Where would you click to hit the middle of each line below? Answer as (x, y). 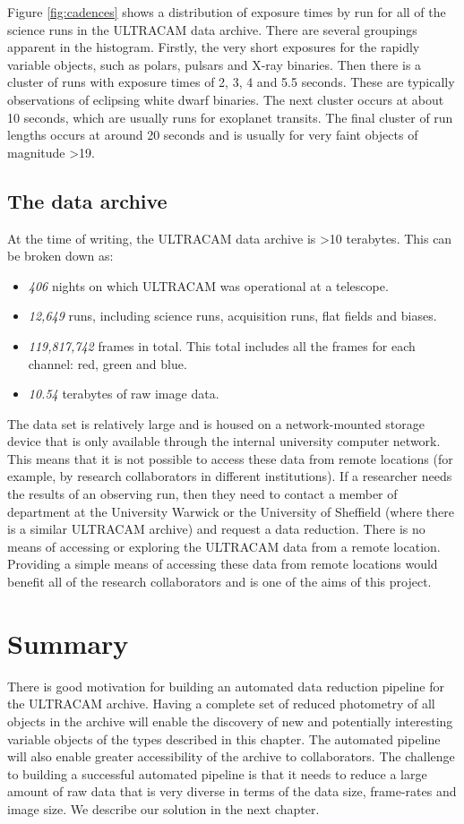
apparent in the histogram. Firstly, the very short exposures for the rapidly (214, 47)
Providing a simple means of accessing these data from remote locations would (223, 564)
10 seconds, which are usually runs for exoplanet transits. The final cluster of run (230, 117)
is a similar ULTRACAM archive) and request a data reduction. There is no (216, 529)
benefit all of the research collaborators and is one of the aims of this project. (219, 582)
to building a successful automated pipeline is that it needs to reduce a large (217, 773)
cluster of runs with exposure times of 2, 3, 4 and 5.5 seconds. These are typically (231, 82)
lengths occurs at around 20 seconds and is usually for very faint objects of (213, 135)
